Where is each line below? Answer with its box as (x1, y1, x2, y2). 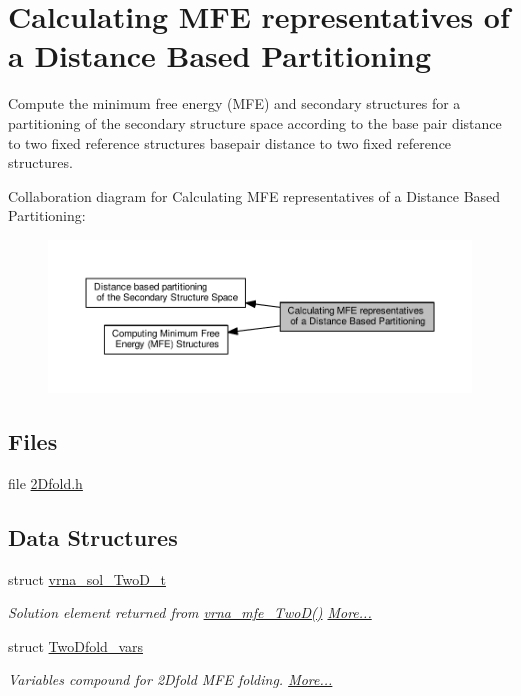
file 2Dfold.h (8, 472, 83, 493)
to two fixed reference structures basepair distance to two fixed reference (8, 132, 452, 153)
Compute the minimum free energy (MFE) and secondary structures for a (8, 93, 461, 114)
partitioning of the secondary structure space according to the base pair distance (8, 112, 502, 133)
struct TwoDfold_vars (8, 635, 143, 656)
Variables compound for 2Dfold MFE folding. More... (8, 669, 333, 690)
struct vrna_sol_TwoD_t (8, 568, 166, 589)
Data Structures (8, 521, 178, 552)
